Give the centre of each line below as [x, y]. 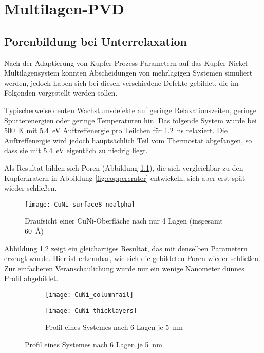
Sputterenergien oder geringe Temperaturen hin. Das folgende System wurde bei [130, 120]
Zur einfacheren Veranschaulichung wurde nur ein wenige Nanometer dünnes [124, 268]
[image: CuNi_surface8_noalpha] [80, 204]
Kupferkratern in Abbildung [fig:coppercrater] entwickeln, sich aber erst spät [125, 178]
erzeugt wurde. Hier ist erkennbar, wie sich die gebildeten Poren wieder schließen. [132, 258]
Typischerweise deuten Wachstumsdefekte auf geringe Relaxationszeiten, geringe [130, 110]
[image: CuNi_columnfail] [89, 295]
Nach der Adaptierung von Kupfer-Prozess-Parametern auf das [103, 62]
